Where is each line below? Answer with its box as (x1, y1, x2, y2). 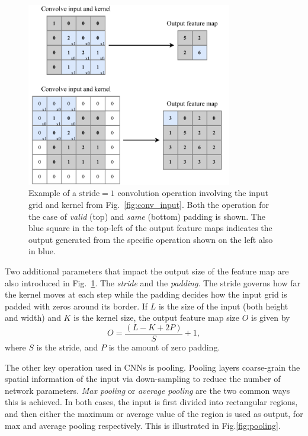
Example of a (28, 187, 77, 199)
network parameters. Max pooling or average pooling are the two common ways (5, 384, 290, 396)
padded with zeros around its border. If (5, 299, 148, 312)
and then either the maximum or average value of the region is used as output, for (5, 407, 303, 419)
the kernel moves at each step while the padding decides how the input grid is (5, 288, 287, 301)
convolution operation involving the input (117, 187, 268, 199)
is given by (251, 311, 290, 324)
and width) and (5, 311, 61, 324)
